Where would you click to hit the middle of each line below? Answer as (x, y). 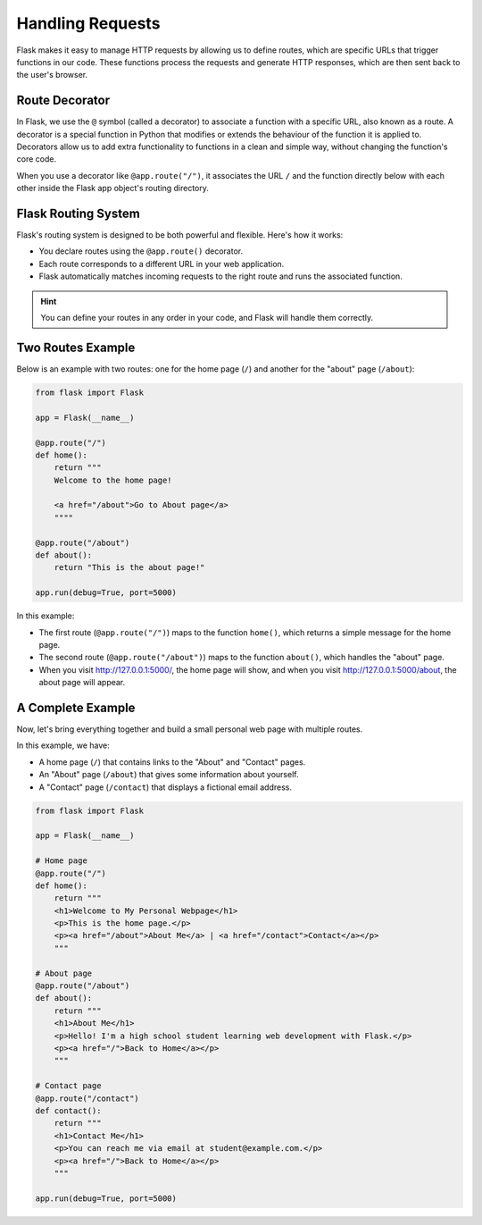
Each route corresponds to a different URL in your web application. (162, 264)
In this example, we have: (63, 745)
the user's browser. (52, 75)
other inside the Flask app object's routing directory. (113, 189)
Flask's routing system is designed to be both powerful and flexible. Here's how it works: (180, 235)
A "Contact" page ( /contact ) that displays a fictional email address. (166, 787)
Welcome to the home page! (113, 480)
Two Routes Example (76, 347)
